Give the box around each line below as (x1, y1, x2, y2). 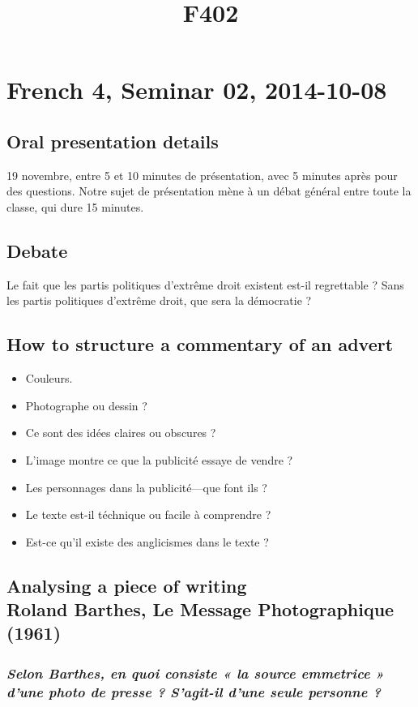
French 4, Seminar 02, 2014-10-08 (6, 73, 387, 106)
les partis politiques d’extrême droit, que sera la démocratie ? (6, 292, 312, 309)
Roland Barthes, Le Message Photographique (6, 597, 395, 622)
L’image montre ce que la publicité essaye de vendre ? (25, 451, 293, 468)
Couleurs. (25, 370, 73, 387)
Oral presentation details (6, 128, 219, 153)
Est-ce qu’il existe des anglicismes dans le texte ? (25, 533, 269, 550)
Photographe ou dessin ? (25, 396, 147, 413)
